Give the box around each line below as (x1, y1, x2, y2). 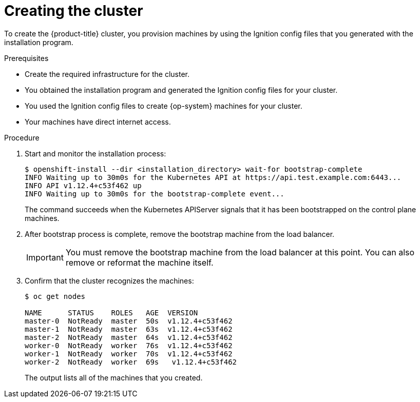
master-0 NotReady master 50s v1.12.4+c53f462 (25, 316, 233, 325)
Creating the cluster (4, 2, 143, 19)
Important (26, 252, 64, 263)
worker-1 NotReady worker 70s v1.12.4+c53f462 (25, 349, 233, 358)
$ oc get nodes (25, 292, 86, 300)
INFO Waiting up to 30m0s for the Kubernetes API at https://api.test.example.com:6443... (25, 173, 402, 182)
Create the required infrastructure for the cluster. (25, 69, 189, 78)
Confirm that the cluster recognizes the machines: (25, 276, 194, 285)
